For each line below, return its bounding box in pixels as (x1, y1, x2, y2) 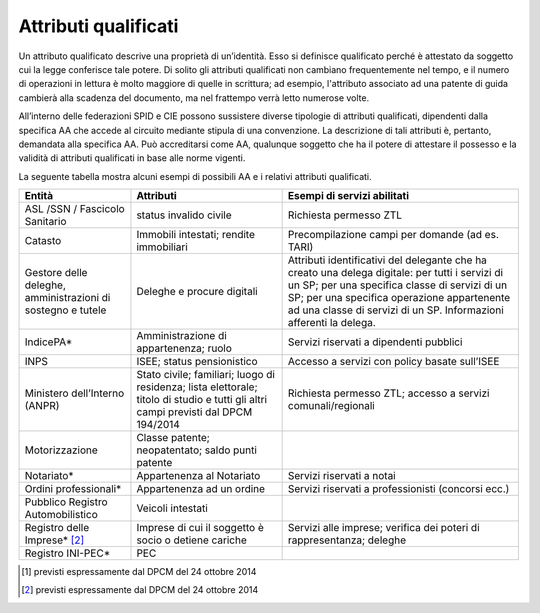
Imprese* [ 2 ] (24, 533, 85, 547)
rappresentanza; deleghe (287, 533, 407, 547)
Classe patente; (136, 431, 210, 445)
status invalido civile (136, 208, 232, 222)
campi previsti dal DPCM (136, 405, 253, 419)
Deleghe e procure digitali (136, 285, 259, 299)
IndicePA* (24, 335, 73, 349)
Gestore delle (24, 266, 88, 280)
